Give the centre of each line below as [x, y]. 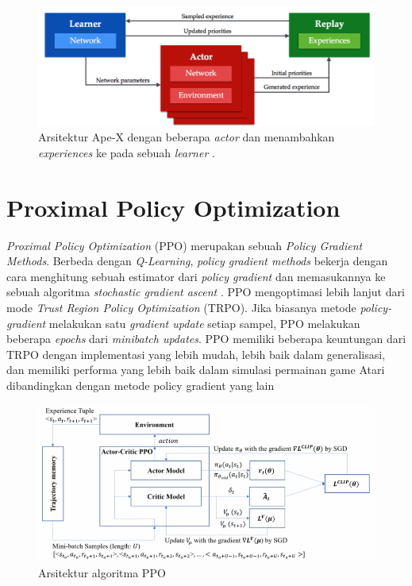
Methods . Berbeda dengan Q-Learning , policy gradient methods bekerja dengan [197, 261]
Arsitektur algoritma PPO [102, 573]
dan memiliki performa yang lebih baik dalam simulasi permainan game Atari [196, 370]
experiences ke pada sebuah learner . [127, 152]
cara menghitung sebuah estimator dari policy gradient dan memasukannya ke [196, 276]
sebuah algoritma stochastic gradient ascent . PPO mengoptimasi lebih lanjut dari [206, 292]
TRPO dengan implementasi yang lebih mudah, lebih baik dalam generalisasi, [196, 354]
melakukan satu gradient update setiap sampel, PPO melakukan [204, 323]
